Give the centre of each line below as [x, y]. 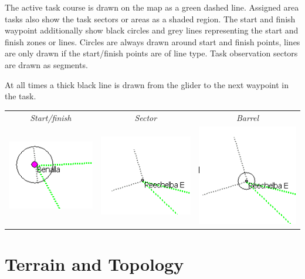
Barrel [248, 117]
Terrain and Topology [94, 263]
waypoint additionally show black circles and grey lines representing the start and [152, 30]
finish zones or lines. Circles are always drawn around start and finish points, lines [152, 41]
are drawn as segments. [46, 64]
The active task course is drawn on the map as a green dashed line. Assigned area [152, 7]
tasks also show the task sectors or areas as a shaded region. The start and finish [150, 19]
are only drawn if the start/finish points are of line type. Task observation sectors [151, 53]
